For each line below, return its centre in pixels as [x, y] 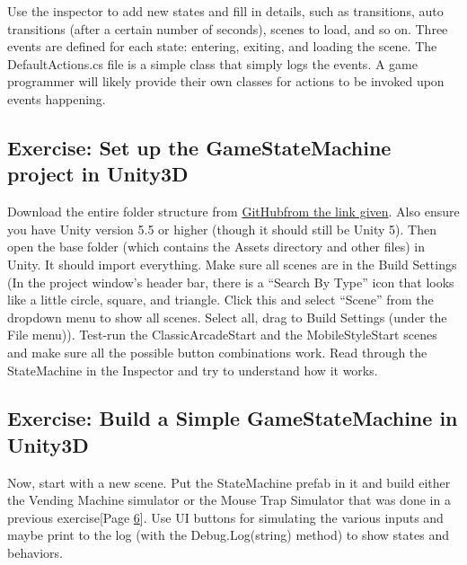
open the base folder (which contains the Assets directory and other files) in [216, 247]
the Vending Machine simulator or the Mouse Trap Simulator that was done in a [229, 500]
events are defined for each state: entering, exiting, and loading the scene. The [222, 46]
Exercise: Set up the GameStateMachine [199, 147]
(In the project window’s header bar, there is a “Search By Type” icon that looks [231, 282]
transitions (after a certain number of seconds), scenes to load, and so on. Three [228, 28]
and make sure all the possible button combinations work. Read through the [217, 352]
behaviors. [35, 553]
